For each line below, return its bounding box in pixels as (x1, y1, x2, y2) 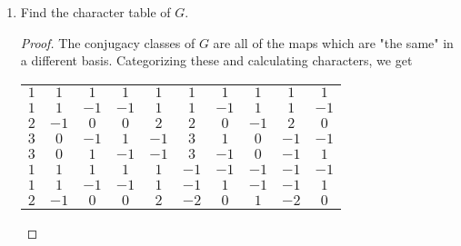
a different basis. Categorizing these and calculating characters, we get (20, 51, 413, 70)
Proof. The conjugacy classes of (20, 33, 195, 52)
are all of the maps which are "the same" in (213, 33, 454, 52)
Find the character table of (20, 3, 171, 21)
